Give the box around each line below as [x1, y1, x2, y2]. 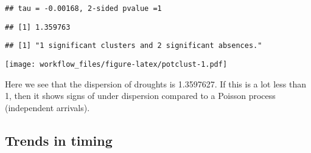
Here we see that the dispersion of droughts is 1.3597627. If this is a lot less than [5, 77, 307, 90]
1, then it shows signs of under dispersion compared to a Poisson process [5, 89, 276, 102]
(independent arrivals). [5, 101, 90, 114]
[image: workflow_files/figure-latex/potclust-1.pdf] [5, 59, 228, 69]
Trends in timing [5, 131, 113, 149]
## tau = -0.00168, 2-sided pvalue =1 [5, 4, 162, 13]
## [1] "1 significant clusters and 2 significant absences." [5, 41, 262, 50]
